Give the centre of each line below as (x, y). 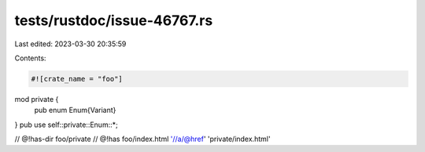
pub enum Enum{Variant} (75, 110)
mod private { (37, 99)
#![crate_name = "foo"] (77, 79)
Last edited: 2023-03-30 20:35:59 (70, 44)
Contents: (30, 58)
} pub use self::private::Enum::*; (66, 125)
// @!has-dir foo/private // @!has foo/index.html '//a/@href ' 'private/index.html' (142, 139)
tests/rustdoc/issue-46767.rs (114, 20)
